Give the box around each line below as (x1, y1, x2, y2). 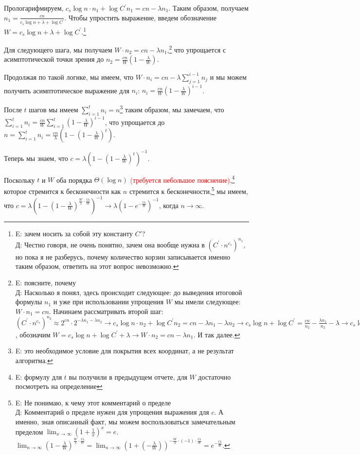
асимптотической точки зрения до (4, 54, 104, 64)
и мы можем (210, 71, 247, 82)
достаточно (198, 371, 231, 382)
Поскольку (4, 175, 35, 185)
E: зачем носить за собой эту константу (15, 228, 133, 238)
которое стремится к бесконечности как (4, 186, 121, 196)
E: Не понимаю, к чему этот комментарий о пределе (15, 397, 171, 407)
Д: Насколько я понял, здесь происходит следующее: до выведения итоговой (15, 287, 242, 297)
